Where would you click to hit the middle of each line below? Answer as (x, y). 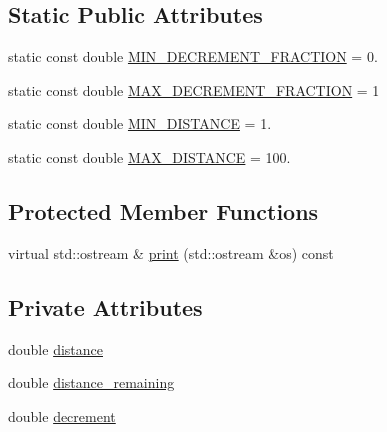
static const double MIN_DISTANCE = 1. (140, 123)
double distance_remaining (91, 382)
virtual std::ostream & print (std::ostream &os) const (171, 252)
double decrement (62, 415)
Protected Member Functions (163, 210)
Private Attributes (105, 306)
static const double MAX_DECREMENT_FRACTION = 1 (194, 89)
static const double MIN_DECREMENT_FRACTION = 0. (193, 56)
